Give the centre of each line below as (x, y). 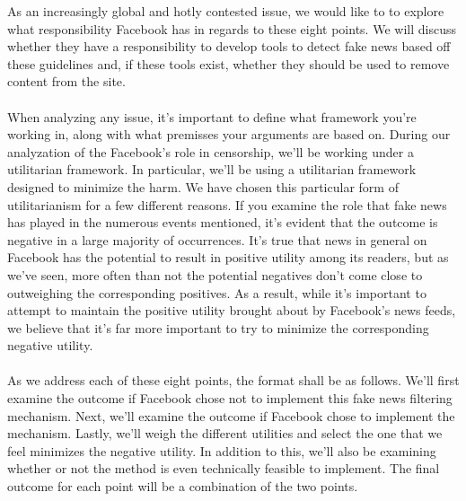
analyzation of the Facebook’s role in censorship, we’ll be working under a (211, 151)
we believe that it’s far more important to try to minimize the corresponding (218, 327)
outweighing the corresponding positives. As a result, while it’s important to (217, 292)
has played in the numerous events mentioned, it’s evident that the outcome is (223, 222)
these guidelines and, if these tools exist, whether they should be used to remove (229, 63)
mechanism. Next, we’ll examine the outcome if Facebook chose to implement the (231, 415)
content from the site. (66, 81)
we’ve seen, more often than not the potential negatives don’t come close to (215, 274)
